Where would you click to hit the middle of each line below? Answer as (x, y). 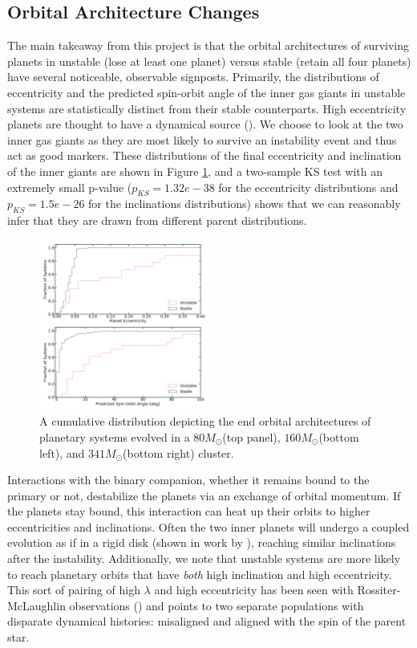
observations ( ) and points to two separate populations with (217, 605)
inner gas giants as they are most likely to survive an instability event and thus (202, 139)
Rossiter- (379, 590)
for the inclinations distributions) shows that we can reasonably (245, 204)
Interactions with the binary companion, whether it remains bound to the (188, 480)
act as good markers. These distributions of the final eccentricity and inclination (204, 155)
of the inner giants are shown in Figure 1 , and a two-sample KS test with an (195, 171)
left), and (62, 452)
